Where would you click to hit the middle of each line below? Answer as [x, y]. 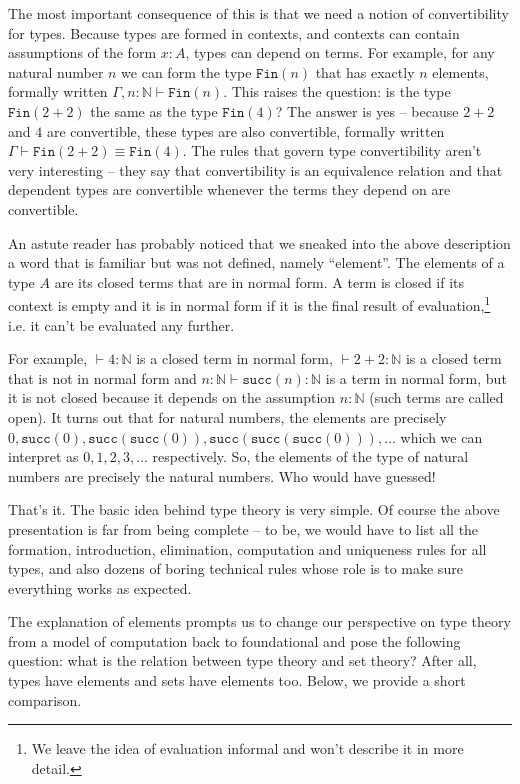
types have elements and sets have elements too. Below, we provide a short [237, 680]
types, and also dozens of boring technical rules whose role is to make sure [235, 568]
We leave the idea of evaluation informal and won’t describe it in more [247, 748]
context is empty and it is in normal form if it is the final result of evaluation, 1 [249, 303]
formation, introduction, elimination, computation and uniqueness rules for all [247, 548]
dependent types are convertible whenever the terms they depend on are [229, 189]
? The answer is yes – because [367, 110]
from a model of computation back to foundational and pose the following [234, 640]
